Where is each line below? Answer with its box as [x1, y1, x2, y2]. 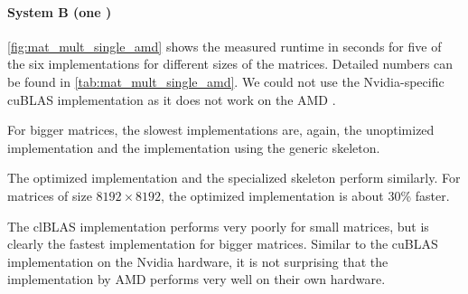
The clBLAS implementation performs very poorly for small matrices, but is [7, 216, 429, 235]
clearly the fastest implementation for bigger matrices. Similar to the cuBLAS [7, 234, 438, 253]
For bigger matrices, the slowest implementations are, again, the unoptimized [7, 120, 435, 139]
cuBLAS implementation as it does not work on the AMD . [7, 90, 336, 109]
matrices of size [7, 185, 92, 204]
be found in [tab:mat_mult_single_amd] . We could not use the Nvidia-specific [7, 71, 445, 90]
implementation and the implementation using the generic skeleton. [7, 138, 380, 156]
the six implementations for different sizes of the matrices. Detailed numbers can [7, 54, 454, 73]
